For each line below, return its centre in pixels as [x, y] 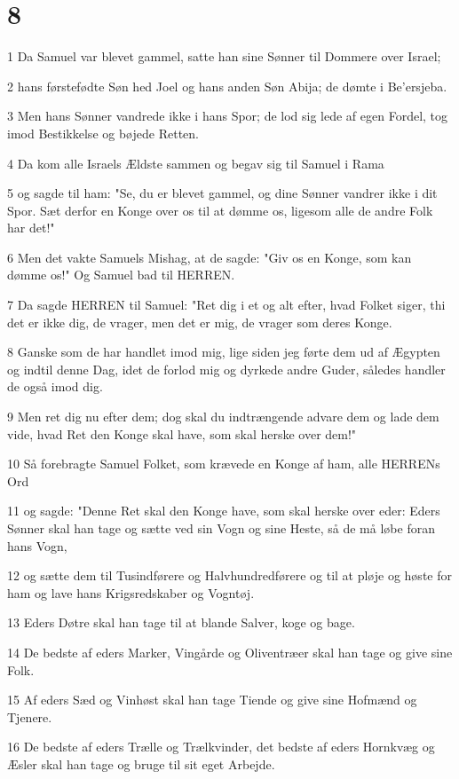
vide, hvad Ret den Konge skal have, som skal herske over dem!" [182, 433]
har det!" [31, 228]
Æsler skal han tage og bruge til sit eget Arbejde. [141, 763]
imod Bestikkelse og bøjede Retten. [103, 133]
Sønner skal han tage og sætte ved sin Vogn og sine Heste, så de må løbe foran [221, 528]
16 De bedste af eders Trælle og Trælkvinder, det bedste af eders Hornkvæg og [221, 747]
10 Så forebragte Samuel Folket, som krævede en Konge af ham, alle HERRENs [224, 464]
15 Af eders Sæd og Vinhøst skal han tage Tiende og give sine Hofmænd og [212, 700]
